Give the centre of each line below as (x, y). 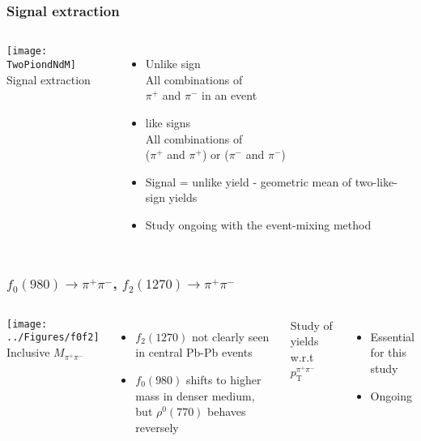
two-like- (376, 181)
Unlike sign (173, 64)
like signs (168, 122)
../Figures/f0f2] (53, 338)
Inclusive (28, 352)
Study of (311, 325)
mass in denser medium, (195, 395)
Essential (392, 336)
